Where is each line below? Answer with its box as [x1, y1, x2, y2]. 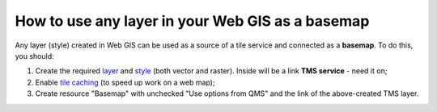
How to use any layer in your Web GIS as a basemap [15, 12, 370, 30]
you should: [15, 51, 54, 60]
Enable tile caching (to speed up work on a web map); [35, 77, 215, 87]
